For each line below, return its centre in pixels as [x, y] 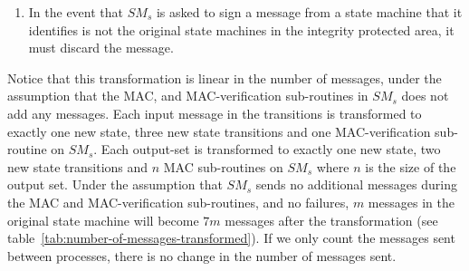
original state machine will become [103, 220]
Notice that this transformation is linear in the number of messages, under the [225, 77]
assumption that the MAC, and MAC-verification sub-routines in [188, 96]
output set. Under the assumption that [115, 184]
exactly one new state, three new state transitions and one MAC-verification [219, 131]
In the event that [76, 12]
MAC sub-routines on [223, 166]
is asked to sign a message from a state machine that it [309, 12]
